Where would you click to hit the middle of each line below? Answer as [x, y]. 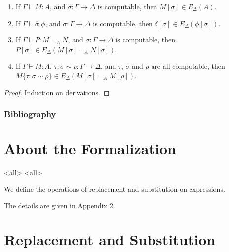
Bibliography [30, 114]
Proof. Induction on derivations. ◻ [57, 92]
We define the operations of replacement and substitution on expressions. [114, 189]
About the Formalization [90, 149]
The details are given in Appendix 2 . [59, 205]
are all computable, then [188, 66]
